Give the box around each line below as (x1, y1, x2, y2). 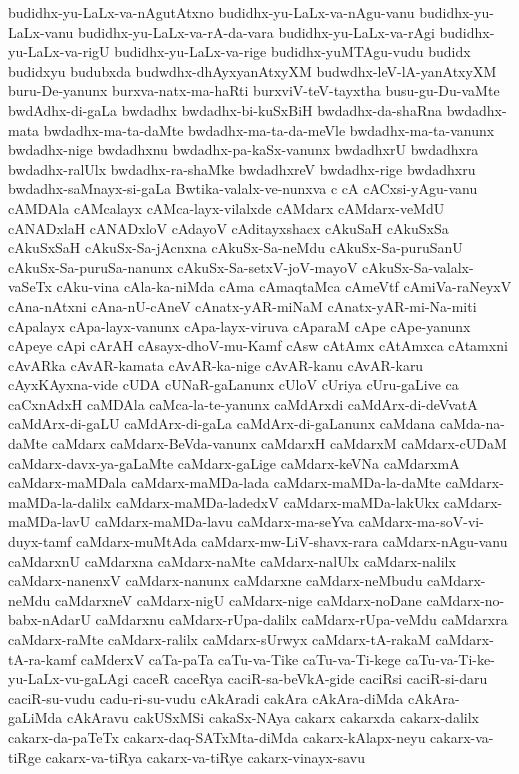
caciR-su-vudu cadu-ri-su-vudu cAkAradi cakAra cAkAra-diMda (8, 687, 404, 708)
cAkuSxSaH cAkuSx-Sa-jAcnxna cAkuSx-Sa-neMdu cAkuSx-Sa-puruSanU (8, 237, 463, 258)
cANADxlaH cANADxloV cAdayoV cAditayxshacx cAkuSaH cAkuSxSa (8, 217, 449, 238)
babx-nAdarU (8, 609, 91, 630)
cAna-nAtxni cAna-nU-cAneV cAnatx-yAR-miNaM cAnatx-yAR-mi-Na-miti (8, 295, 477, 316)
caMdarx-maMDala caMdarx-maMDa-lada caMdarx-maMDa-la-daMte (8, 472, 441, 493)
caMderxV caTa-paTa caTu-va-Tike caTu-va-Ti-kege (80, 648, 401, 669)
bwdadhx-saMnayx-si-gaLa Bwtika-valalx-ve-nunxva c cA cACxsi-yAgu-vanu (8, 178, 478, 199)
